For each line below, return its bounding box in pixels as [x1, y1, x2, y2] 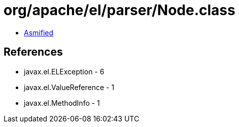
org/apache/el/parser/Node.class [4, 2, 235, 19]
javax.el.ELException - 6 [24, 67, 105, 76]
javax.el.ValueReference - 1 [24, 82, 115, 92]
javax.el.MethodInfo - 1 [24, 98, 100, 107]
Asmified [24, 28, 54, 37]
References [4, 46, 63, 59]
